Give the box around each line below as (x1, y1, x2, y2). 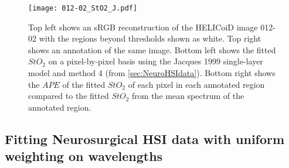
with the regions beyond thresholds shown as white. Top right (39, 32, 261, 44)
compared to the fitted (28, 90, 109, 102)
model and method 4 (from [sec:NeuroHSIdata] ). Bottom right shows (28, 67, 276, 79)
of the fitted (62, 78, 106, 90)
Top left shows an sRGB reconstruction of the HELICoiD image (28, 20, 258, 33)
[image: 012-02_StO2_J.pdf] (28, 4, 138, 12)
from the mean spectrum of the (132, 90, 244, 102)
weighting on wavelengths (5, 147, 163, 165)
